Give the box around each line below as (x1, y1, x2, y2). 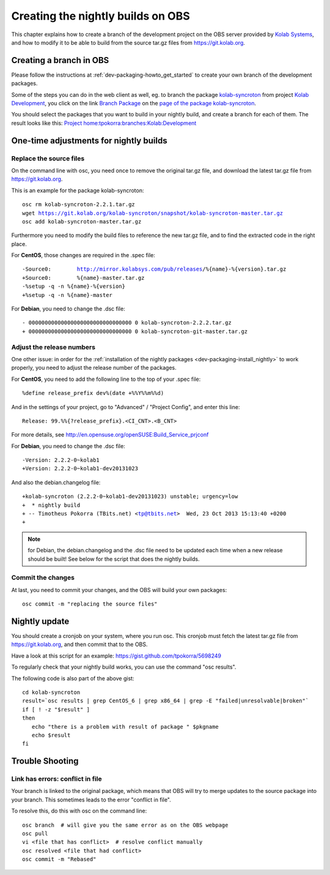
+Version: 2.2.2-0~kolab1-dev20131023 (22, 465, 139, 472)
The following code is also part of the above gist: (11, 674, 134, 682)
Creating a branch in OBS (11, 55, 109, 66)
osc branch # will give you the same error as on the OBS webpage (22, 821, 229, 828)
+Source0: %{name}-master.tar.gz (22, 274, 145, 281)
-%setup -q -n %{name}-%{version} (22, 283, 125, 290)
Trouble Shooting (11, 756, 79, 767)
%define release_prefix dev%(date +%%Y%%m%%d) (22, 389, 164, 397)
